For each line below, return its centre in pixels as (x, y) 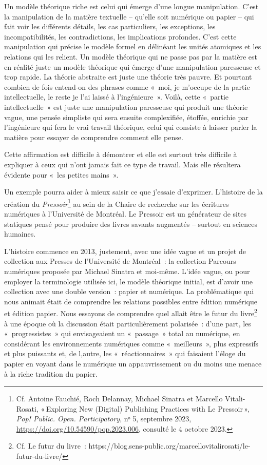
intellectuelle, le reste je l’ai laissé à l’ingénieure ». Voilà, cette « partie (117, 97)
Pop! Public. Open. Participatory (68, 419)
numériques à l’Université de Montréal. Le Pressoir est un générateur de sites (126, 213)
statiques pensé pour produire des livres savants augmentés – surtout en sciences (131, 224)
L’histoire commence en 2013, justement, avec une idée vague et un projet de (125, 251)
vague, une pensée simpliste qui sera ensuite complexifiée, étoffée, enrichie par (126, 117)
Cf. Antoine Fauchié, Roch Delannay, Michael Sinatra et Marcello (119, 399)
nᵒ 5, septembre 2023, (158, 419)
